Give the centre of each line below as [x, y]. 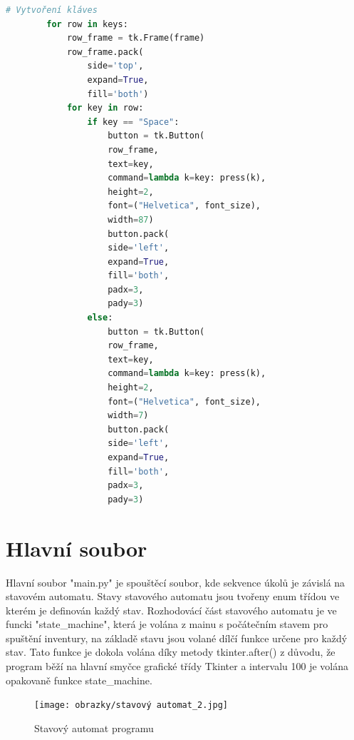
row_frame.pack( [105, 52]
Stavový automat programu [94, 728]
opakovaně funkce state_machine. [79, 680]
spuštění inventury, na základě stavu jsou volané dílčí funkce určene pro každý [177, 638]
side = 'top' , [115, 66]
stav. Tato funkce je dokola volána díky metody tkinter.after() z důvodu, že [171, 652]
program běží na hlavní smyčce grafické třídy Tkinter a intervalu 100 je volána [177, 666]
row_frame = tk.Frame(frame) [136, 38]
